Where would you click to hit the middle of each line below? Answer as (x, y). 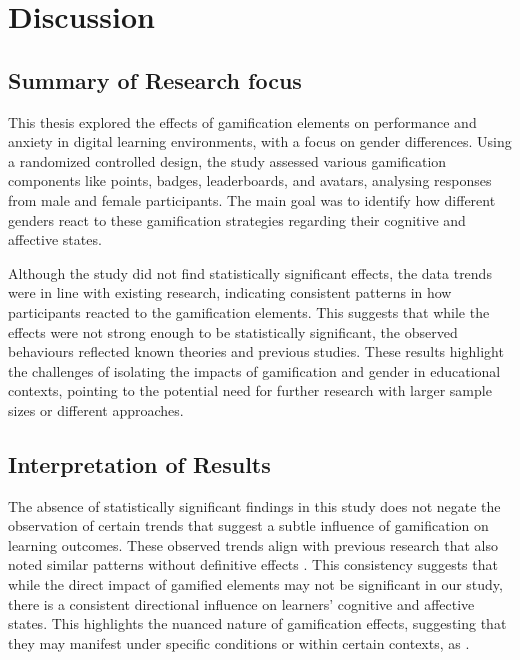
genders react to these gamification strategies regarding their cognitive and (237, 219)
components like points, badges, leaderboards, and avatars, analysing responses (250, 180)
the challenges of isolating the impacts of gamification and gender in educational (254, 370)
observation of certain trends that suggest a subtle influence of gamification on (248, 525)
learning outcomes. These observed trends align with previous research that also (253, 544)
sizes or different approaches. (96, 409)
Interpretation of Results (139, 463)
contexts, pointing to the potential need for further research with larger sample (250, 390)
